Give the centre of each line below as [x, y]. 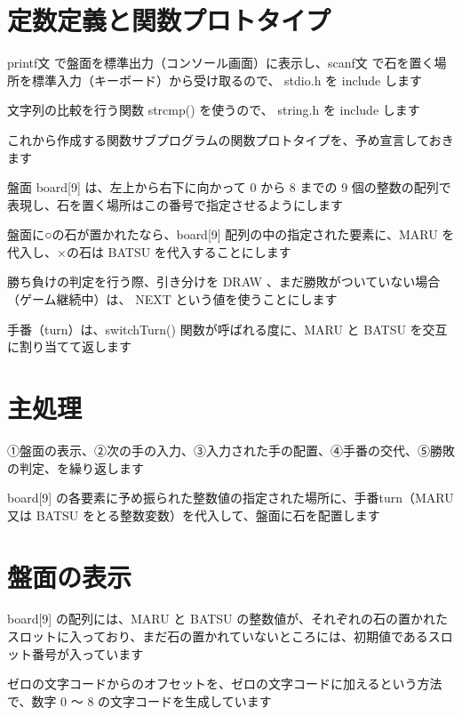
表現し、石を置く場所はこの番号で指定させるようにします [175, 204]
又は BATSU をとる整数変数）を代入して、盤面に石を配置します [194, 515]
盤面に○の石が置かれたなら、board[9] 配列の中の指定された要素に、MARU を [231, 234]
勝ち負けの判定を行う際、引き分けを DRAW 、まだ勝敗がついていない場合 [224, 282]
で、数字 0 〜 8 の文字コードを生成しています [139, 700]
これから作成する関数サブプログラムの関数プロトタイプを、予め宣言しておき [231, 139]
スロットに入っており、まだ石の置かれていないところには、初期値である [218, 636]
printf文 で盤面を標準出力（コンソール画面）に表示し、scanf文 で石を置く [221, 63]
